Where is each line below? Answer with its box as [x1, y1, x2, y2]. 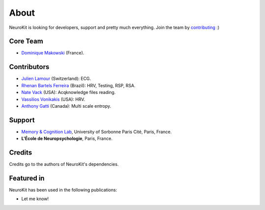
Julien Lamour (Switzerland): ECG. [21, 76, 91, 82]
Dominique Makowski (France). [21, 50, 84, 56]
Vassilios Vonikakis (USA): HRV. [21, 96, 85, 102]
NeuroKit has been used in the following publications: [9, 187, 117, 193]
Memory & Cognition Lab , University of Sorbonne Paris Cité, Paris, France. [21, 129, 172, 135]
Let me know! [21, 196, 49, 202]
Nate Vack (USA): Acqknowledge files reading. [21, 90, 116, 95]
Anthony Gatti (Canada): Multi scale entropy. [21, 103, 111, 109]
